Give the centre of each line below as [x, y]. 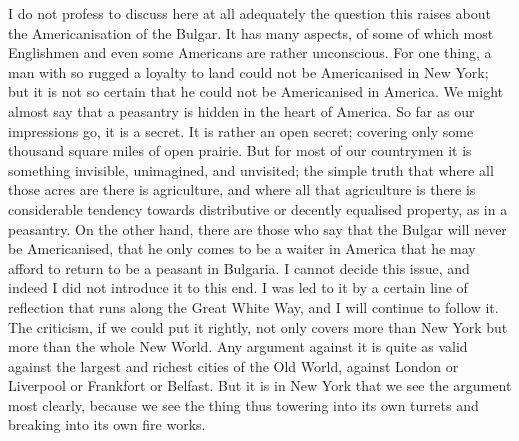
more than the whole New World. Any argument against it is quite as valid [238, 346]
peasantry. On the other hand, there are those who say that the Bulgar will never [257, 228]
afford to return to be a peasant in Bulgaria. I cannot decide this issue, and [239, 267]
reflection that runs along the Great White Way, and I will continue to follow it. [253, 306]
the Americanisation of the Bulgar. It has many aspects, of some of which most [251, 32]
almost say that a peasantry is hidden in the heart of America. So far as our [241, 110]
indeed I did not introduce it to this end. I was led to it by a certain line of [238, 287]
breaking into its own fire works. [107, 424]
